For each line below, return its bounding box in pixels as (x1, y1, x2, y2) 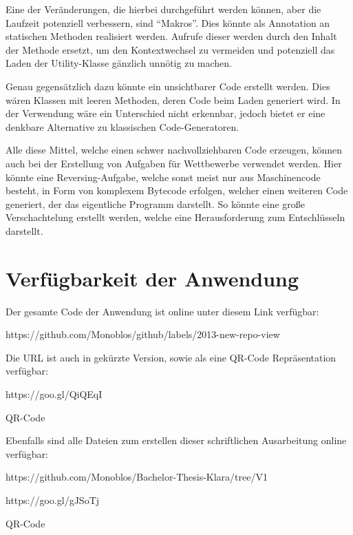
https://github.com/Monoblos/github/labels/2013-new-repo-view (6, 327, 280, 342)
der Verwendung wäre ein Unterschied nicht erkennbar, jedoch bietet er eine (6, 106, 325, 120)
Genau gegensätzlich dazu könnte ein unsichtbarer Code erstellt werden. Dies (6, 78, 330, 93)
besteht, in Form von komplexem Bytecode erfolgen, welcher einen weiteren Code (6, 183, 348, 198)
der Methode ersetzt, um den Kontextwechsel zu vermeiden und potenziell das (6, 42, 335, 56)
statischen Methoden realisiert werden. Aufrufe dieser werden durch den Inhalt (6, 29, 337, 43)
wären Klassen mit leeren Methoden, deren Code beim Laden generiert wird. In (6, 92, 341, 107)
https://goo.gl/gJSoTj (6, 492, 100, 507)
